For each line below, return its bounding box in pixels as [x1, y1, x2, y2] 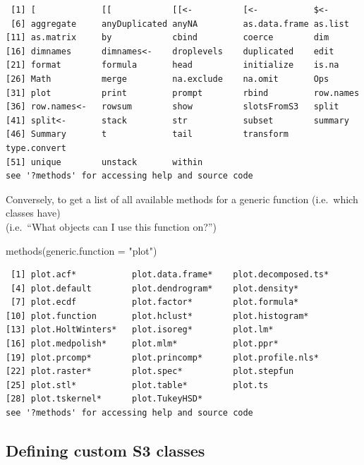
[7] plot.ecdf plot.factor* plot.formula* [11, 297, 299, 308]
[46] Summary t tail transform [6, 129, 289, 140]
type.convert [6, 143, 66, 153]
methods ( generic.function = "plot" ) [6, 243, 157, 258]
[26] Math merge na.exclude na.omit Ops [6, 73, 329, 84]
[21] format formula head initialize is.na [6, 60, 339, 71]
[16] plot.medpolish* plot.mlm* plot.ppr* [6, 339, 279, 349]
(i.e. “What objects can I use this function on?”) [6, 219, 217, 234]
